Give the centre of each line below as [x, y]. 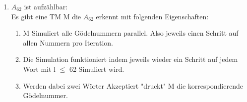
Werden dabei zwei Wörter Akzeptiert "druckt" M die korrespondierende [133, 85]
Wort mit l [39, 69]
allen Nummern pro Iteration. [68, 42]
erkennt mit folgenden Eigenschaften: [152, 16]
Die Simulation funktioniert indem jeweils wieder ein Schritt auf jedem [130, 59]
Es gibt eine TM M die [46, 16]
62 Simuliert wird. [97, 69]
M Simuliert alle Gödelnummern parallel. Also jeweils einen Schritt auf [131, 33]
